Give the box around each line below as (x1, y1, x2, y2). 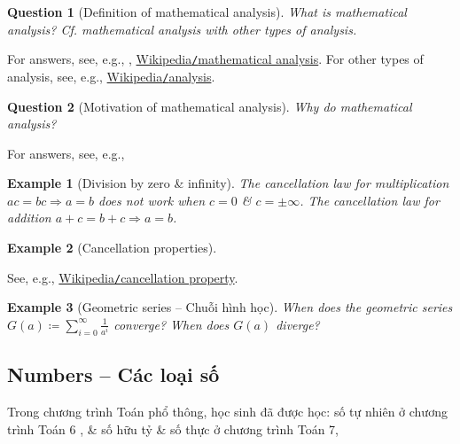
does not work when (98, 191, 206, 209)
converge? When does (113, 315, 230, 333)
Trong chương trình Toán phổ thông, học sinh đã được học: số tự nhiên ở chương (7, 401, 448, 420)
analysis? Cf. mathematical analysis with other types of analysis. (7, 19, 357, 38)
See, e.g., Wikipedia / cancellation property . (7, 268, 238, 286)
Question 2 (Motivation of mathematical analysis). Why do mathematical (7, 97, 412, 115)
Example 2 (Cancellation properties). (7, 238, 217, 257)
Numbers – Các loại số (7, 361, 220, 388)
